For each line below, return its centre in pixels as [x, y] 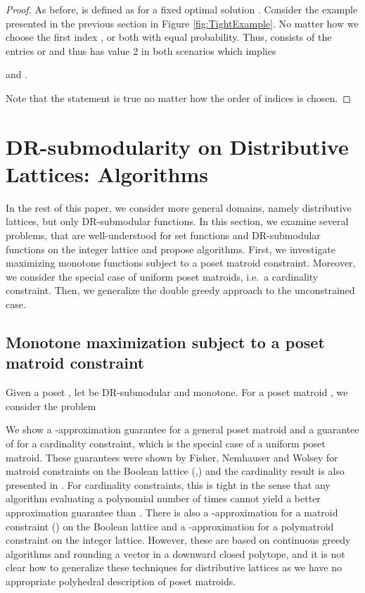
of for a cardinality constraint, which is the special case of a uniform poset [166, 443]
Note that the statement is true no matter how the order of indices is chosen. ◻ [178, 97]
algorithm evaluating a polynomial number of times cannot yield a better [163, 498]
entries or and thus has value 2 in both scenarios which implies [141, 50]
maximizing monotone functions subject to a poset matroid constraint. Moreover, [181, 263]
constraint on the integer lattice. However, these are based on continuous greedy [178, 540]
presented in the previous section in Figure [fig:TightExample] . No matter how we [182, 23]
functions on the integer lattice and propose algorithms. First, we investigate [171, 249]
